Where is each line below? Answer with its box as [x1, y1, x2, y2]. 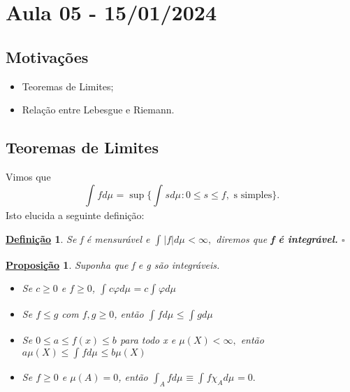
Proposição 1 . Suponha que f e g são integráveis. [6, 257, 220, 272]
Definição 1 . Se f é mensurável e [6, 231, 150, 246]
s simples [233, 190, 272, 200]
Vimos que [6, 169, 51, 183]
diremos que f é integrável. [216, 231, 338, 246]
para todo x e [119, 332, 176, 346]
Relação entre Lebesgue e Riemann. [22, 102, 175, 117]
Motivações [6, 45, 89, 67]
